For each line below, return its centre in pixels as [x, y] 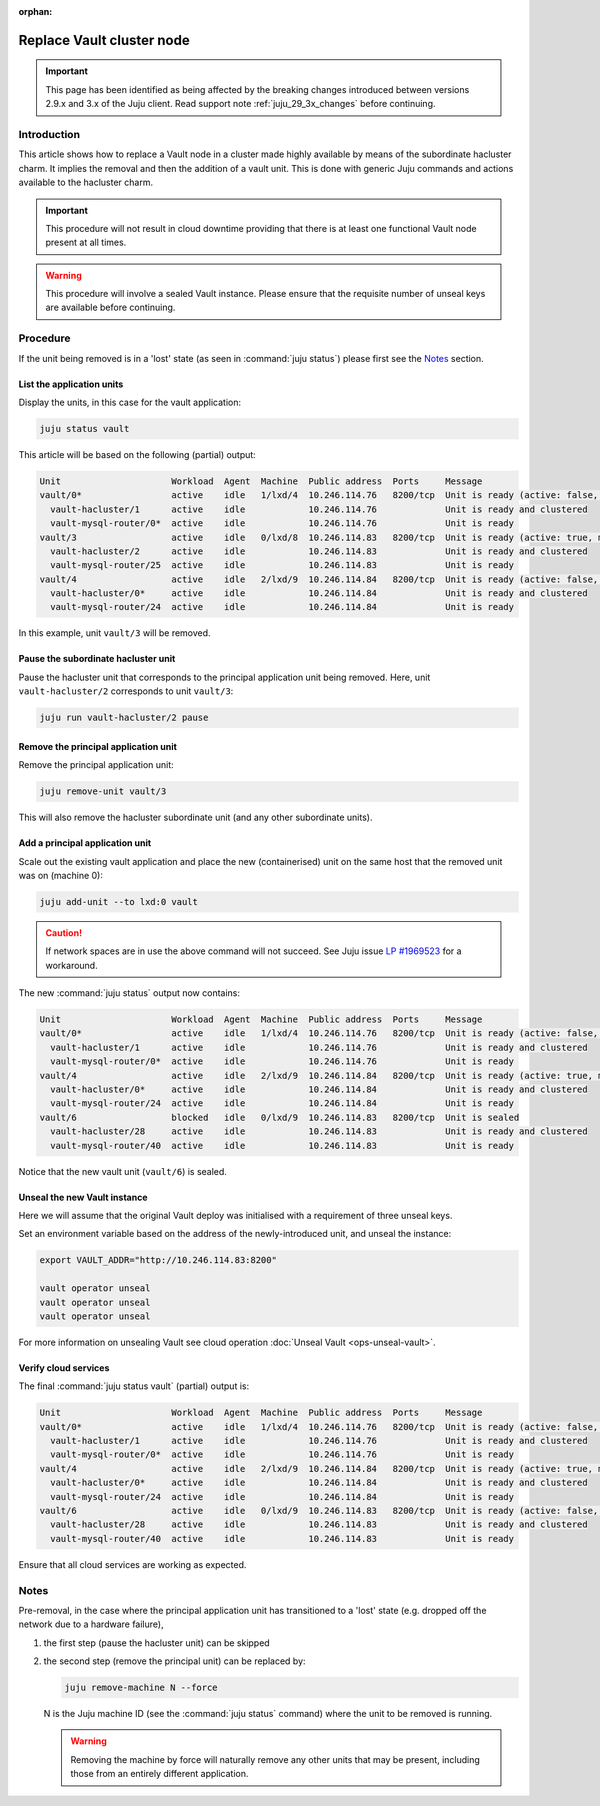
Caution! [64, 932]
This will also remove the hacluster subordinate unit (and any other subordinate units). [195, 817]
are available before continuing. [110, 307]
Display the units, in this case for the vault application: [130, 402]
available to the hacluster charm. [86, 182]
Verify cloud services [64, 1367]
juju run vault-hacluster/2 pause [124, 718]
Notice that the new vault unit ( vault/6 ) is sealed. [122, 1171]
